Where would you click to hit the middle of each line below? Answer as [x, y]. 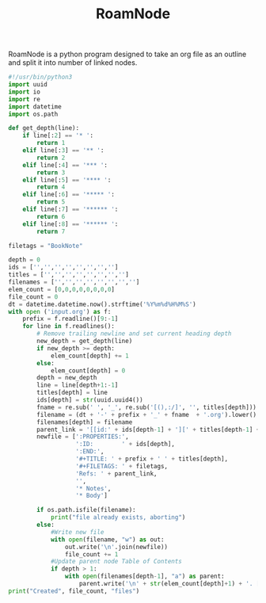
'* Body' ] [92, 496]
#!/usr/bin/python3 [40, 77]
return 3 [51, 172]
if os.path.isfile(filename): [86, 510]
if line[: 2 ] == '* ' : [58, 135]
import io [25, 92]
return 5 [51, 202]
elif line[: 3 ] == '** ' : [63, 151]
